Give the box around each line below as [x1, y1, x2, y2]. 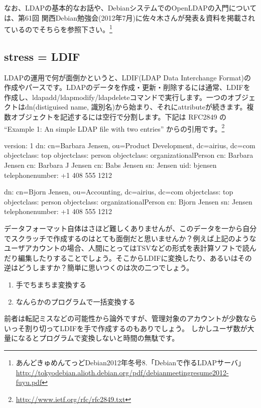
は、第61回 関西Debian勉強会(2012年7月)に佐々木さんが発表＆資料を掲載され [4, 12, 255, 23]
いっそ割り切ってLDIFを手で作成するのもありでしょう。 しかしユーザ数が [4, 323, 247, 333]
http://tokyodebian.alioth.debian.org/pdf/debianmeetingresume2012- [16, 367, 229, 377]
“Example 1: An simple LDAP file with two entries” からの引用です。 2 [4, 122, 225, 134]
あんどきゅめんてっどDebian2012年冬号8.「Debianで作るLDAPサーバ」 [16, 357, 245, 367]
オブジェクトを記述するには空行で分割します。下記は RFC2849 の [11, 112, 227, 122]
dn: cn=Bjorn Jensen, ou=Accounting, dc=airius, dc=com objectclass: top [4, 186, 233, 197]
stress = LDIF [4, 48, 80, 64]
